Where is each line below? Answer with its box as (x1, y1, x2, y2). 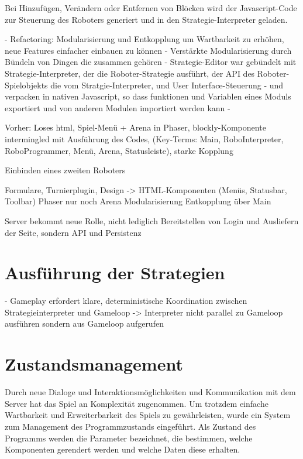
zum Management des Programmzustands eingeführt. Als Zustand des (5, 420, 256, 432)
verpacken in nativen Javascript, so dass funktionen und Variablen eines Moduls (5, 90, 291, 102)
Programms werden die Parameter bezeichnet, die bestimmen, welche (5, 431, 253, 444)
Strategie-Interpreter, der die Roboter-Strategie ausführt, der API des (5, 67, 255, 79)
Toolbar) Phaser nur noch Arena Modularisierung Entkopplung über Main (5, 195, 271, 207)
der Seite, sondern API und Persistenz (5, 226, 142, 238)
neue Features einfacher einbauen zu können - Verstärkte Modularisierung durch (5, 44, 292, 56)
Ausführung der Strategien (5, 261, 225, 285)
